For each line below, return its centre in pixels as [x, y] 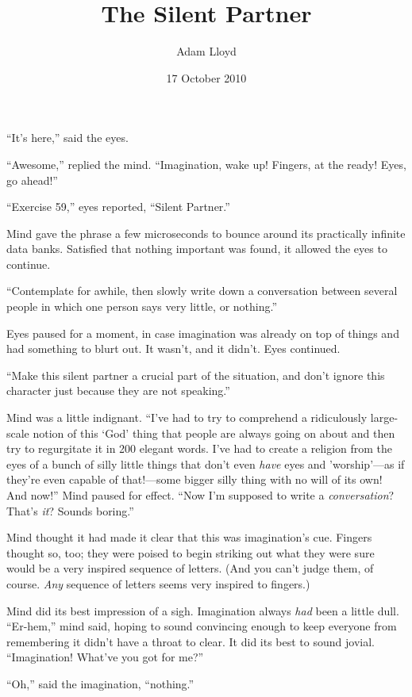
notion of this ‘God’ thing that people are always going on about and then [214, 433]
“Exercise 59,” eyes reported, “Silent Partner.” [118, 207]
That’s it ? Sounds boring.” [70, 510]
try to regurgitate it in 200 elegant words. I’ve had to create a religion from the [200, 448]
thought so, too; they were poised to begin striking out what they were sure [191, 552]
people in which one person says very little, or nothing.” [142, 306]
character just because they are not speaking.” [118, 391]
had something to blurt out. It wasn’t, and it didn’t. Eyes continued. [173, 348]
